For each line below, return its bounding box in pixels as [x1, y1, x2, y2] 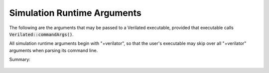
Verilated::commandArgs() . [9, 31, 74, 37]
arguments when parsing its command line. [9, 47, 98, 53]
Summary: [9, 57, 31, 63]
